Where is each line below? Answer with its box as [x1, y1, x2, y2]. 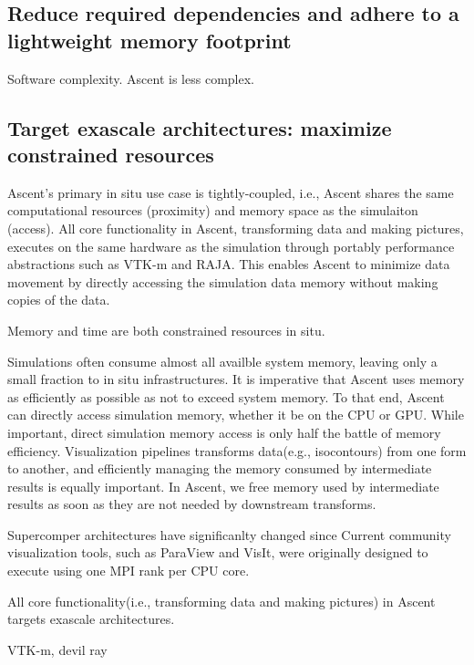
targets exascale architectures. [7, 609, 175, 629]
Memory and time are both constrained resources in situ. [7, 320, 325, 339]
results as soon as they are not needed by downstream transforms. [7, 494, 376, 514]
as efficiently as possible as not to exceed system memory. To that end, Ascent [7, 387, 445, 406]
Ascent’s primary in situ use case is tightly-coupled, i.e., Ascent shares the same [7, 182, 454, 202]
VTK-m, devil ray [7, 639, 108, 659]
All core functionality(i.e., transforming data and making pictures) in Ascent [7, 591, 436, 610]
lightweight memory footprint [7, 26, 292, 54]
